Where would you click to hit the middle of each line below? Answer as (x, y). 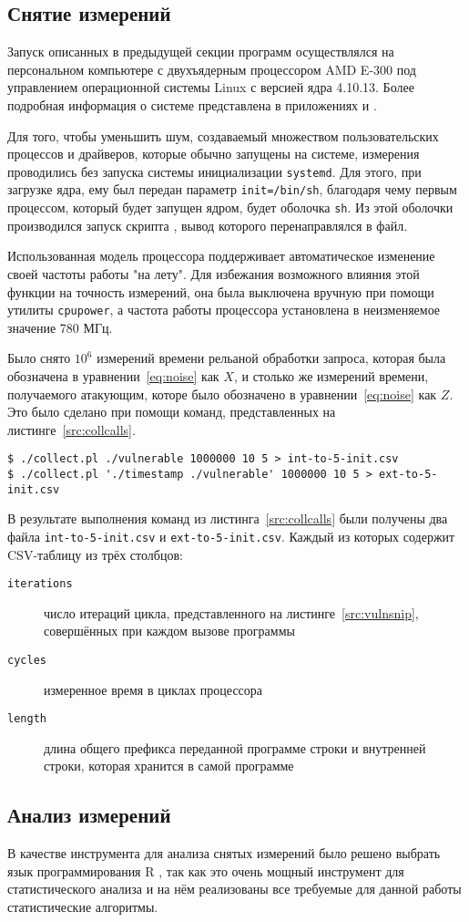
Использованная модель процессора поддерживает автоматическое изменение (221, 256)
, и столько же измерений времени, (331, 375)
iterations (40, 584)
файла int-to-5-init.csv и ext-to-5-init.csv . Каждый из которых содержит (231, 536)
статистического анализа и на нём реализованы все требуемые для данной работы (234, 889)
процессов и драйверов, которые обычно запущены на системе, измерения (214, 154)
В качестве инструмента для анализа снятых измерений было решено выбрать (224, 853)
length (27, 719)
